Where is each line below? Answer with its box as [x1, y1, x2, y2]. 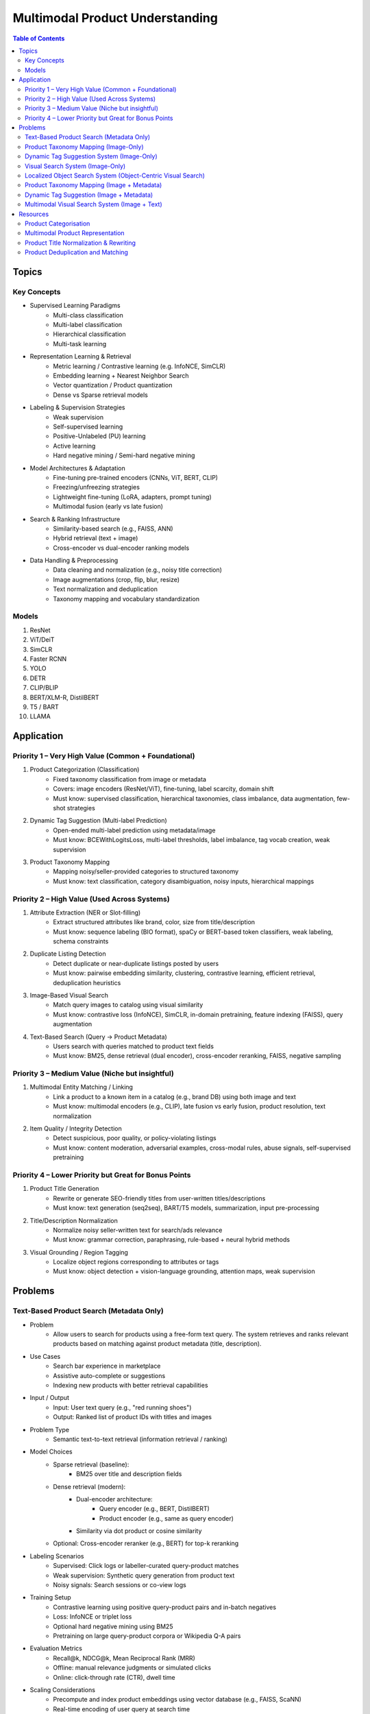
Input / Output [29, 1394, 70, 1402]
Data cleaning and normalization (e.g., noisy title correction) [53, 566, 223, 574]
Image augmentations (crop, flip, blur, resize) [53, 575, 180, 583]
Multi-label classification [53, 321, 123, 329]
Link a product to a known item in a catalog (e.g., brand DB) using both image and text [53, 1092, 296, 1100]
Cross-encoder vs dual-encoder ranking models [53, 544, 190, 552]
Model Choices [29, 1447, 73, 1456]
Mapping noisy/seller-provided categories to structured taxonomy [53, 867, 239, 876]
